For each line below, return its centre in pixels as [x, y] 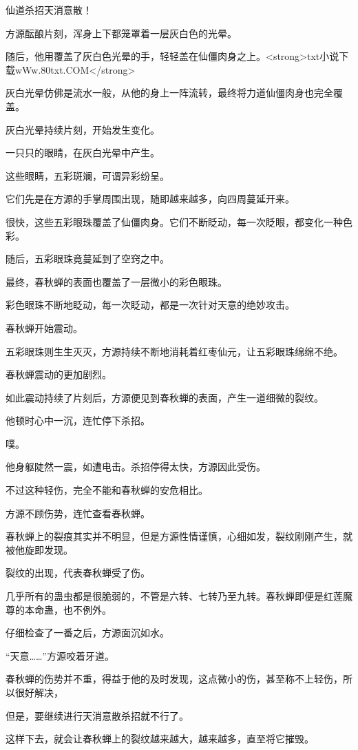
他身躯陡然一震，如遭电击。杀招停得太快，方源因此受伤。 [136, 467]
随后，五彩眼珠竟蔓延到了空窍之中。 [87, 259]
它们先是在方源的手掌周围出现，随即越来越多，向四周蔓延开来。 [150, 199]
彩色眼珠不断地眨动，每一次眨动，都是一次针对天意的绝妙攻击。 [150, 305]
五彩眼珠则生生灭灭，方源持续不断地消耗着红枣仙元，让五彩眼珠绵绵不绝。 [174, 351]
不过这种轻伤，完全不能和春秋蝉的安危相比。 [107, 490]
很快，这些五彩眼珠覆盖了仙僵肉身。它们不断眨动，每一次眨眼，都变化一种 [174, 221]
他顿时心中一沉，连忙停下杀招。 [78, 420]
